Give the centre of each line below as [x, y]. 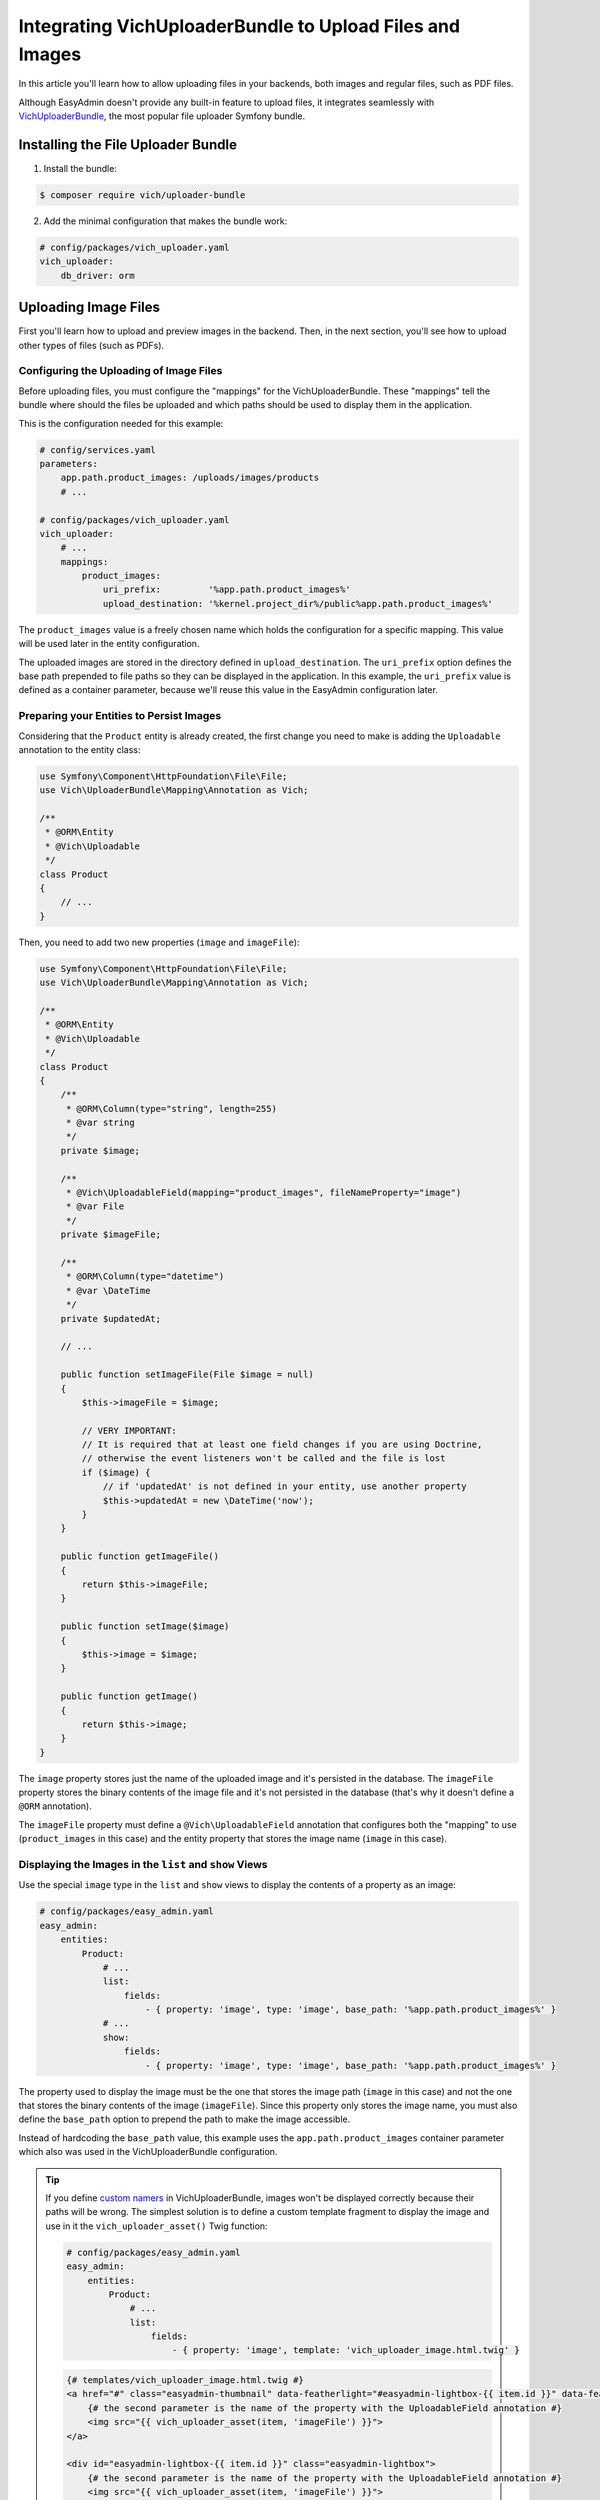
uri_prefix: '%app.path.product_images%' [226, 589]
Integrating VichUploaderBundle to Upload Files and [239, 26]
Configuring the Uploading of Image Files [120, 371]
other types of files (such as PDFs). [91, 345]
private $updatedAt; [111, 1318]
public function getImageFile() [140, 1556]
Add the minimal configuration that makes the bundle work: [165, 221]
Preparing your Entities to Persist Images [120, 716]
